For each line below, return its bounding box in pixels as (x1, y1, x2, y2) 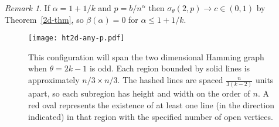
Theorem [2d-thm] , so (5, 13, 84, 25)
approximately (28, 74, 80, 86)
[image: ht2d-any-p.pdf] (28, 34, 125, 43)
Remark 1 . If (5, 2, 50, 13)
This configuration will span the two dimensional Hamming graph (28, 50, 264, 63)
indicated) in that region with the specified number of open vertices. (28, 110, 273, 122)
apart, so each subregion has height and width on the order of (28, 87, 250, 99)
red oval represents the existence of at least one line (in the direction (28, 98, 275, 111)
